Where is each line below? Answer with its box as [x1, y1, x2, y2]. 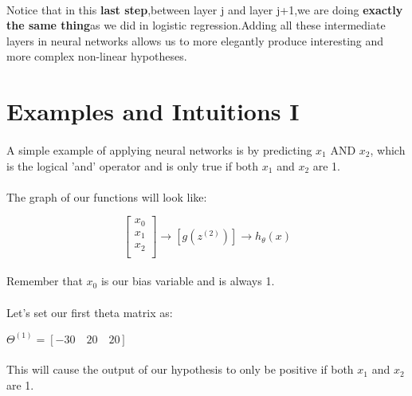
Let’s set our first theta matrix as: [6, 304, 173, 320]
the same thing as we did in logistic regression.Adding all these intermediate [6, 17, 386, 33]
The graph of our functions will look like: [6, 188, 207, 205]
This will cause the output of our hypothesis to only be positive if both [6, 361, 354, 378]
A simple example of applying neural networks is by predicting [6, 141, 312, 158]
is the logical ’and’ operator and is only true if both [6, 157, 259, 174]
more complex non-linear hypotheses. [6, 48, 187, 65]
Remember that [6, 272, 83, 289]
